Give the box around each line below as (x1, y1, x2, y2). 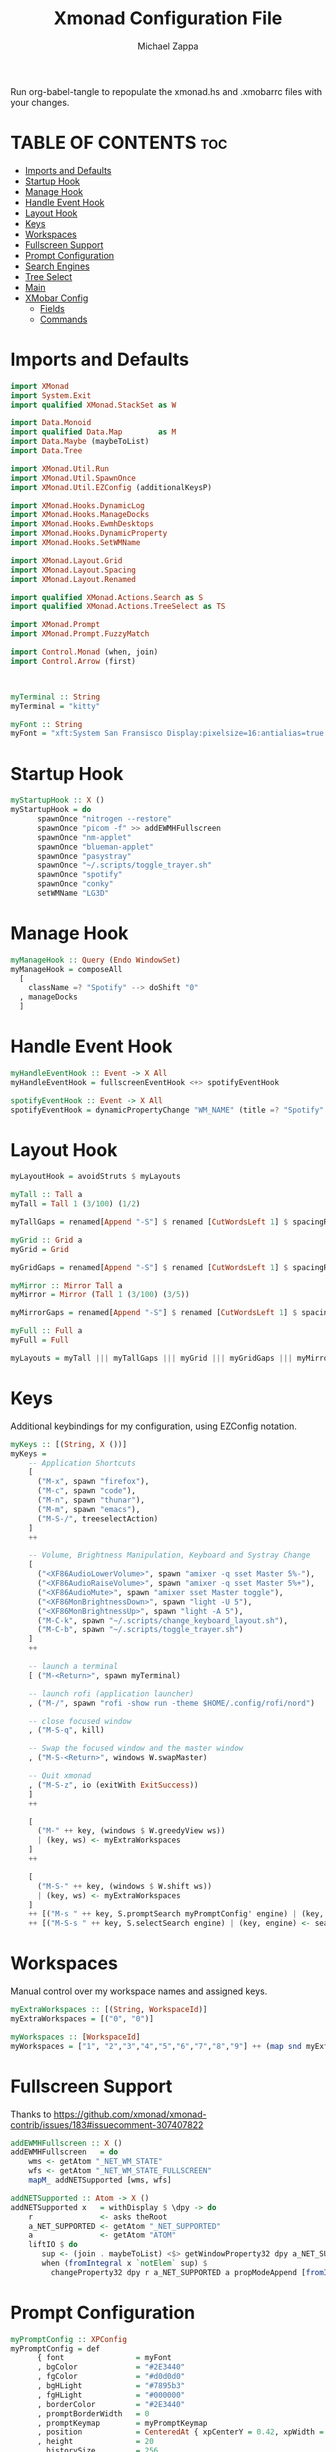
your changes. (10, 96, 70, 108)
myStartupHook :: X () (10, 795, 105, 806)
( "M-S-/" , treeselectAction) (36, 1513, 159, 1524)
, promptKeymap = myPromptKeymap (36, 2418, 208, 2428)
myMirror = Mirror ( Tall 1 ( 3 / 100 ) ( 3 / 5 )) (10, 1290, 190, 1300)
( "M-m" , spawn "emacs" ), (36, 1504, 141, 1514)
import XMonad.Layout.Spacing (10, 565, 137, 575)
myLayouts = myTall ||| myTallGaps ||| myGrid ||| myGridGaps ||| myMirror (10, 1353, 333, 1363)
